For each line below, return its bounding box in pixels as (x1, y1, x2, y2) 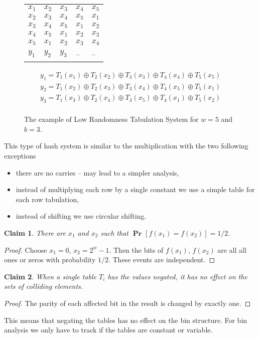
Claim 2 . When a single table (4, 271, 97, 281)
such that (100, 227, 128, 238)
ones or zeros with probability (4, 254, 96, 265)
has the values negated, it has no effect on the (107, 271, 247, 281)
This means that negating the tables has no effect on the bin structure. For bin (4, 314, 247, 325)
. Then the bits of (109, 244, 164, 255)
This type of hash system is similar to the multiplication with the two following (4, 140, 248, 151)
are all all (217, 244, 246, 255)
